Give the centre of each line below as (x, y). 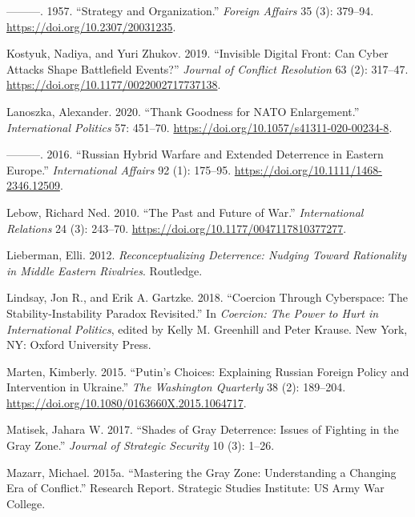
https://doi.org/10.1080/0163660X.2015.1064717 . (127, 402)
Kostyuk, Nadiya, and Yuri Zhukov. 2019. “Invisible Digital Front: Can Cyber (197, 53)
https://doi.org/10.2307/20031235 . (91, 26)
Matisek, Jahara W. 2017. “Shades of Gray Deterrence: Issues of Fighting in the (203, 429)
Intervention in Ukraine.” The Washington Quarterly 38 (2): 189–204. (176, 387)
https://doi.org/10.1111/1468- (308, 169)
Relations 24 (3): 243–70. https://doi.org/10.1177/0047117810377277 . (177, 228)
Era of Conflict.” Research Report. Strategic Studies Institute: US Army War (195, 488)
